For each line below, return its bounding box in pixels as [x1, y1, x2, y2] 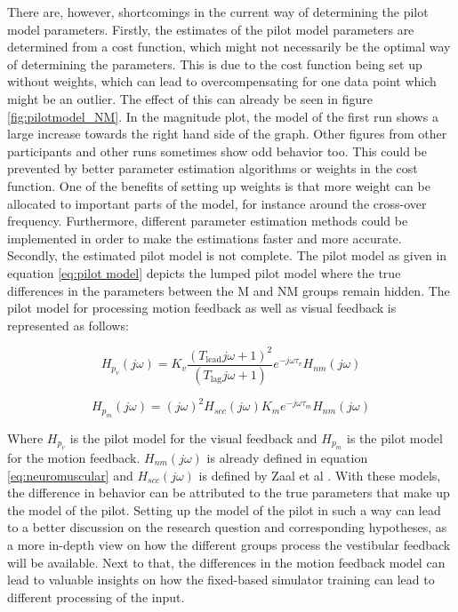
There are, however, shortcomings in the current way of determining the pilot [7, 3, 429, 20]
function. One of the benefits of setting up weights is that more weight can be [7, 176, 430, 195]
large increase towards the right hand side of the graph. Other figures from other [7, 124, 447, 143]
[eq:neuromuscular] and [7, 465, 133, 484]
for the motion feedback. [7, 449, 141, 466]
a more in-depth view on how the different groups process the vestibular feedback [7, 535, 451, 553]
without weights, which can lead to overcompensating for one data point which [7, 72, 437, 91]
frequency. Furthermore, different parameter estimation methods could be [7, 211, 408, 230]
